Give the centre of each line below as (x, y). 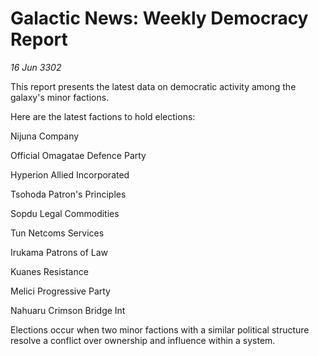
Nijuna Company (45, 136)
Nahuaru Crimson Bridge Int (68, 310)
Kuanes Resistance (49, 271)
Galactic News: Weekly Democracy (159, 18)
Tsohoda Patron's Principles (68, 194)
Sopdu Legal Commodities (65, 213)
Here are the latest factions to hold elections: (103, 116)
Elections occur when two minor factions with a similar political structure (160, 329)
